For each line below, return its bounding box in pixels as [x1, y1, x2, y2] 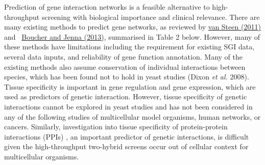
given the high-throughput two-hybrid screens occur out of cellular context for [4, 141, 249, 152]
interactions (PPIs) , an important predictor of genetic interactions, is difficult [4, 131, 249, 142]
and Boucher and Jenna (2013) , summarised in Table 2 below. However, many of [4, 31, 260, 42]
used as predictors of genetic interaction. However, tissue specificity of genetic [4, 91, 247, 102]
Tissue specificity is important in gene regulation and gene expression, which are [4, 81, 256, 92]
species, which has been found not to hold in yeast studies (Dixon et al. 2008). [4, 71, 249, 82]
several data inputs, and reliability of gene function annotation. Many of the [4, 51, 243, 62]
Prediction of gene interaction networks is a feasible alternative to [4, 2, 210, 12]
